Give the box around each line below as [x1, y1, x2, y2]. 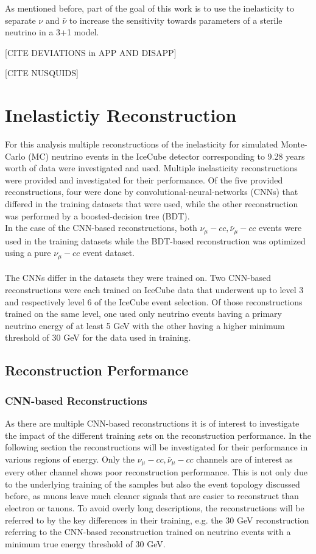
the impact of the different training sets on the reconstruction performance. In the [5, 428, 311, 441]
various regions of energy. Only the [5, 452, 135, 465]
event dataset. [82, 246, 135, 259]
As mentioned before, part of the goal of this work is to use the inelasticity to [5, 2, 294, 14]
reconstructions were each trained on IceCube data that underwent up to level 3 [5, 283, 304, 296]
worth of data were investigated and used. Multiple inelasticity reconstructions [5, 162, 298, 174]
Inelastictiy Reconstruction [5, 102, 237, 127]
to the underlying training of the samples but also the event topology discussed [5, 477, 300, 490]
